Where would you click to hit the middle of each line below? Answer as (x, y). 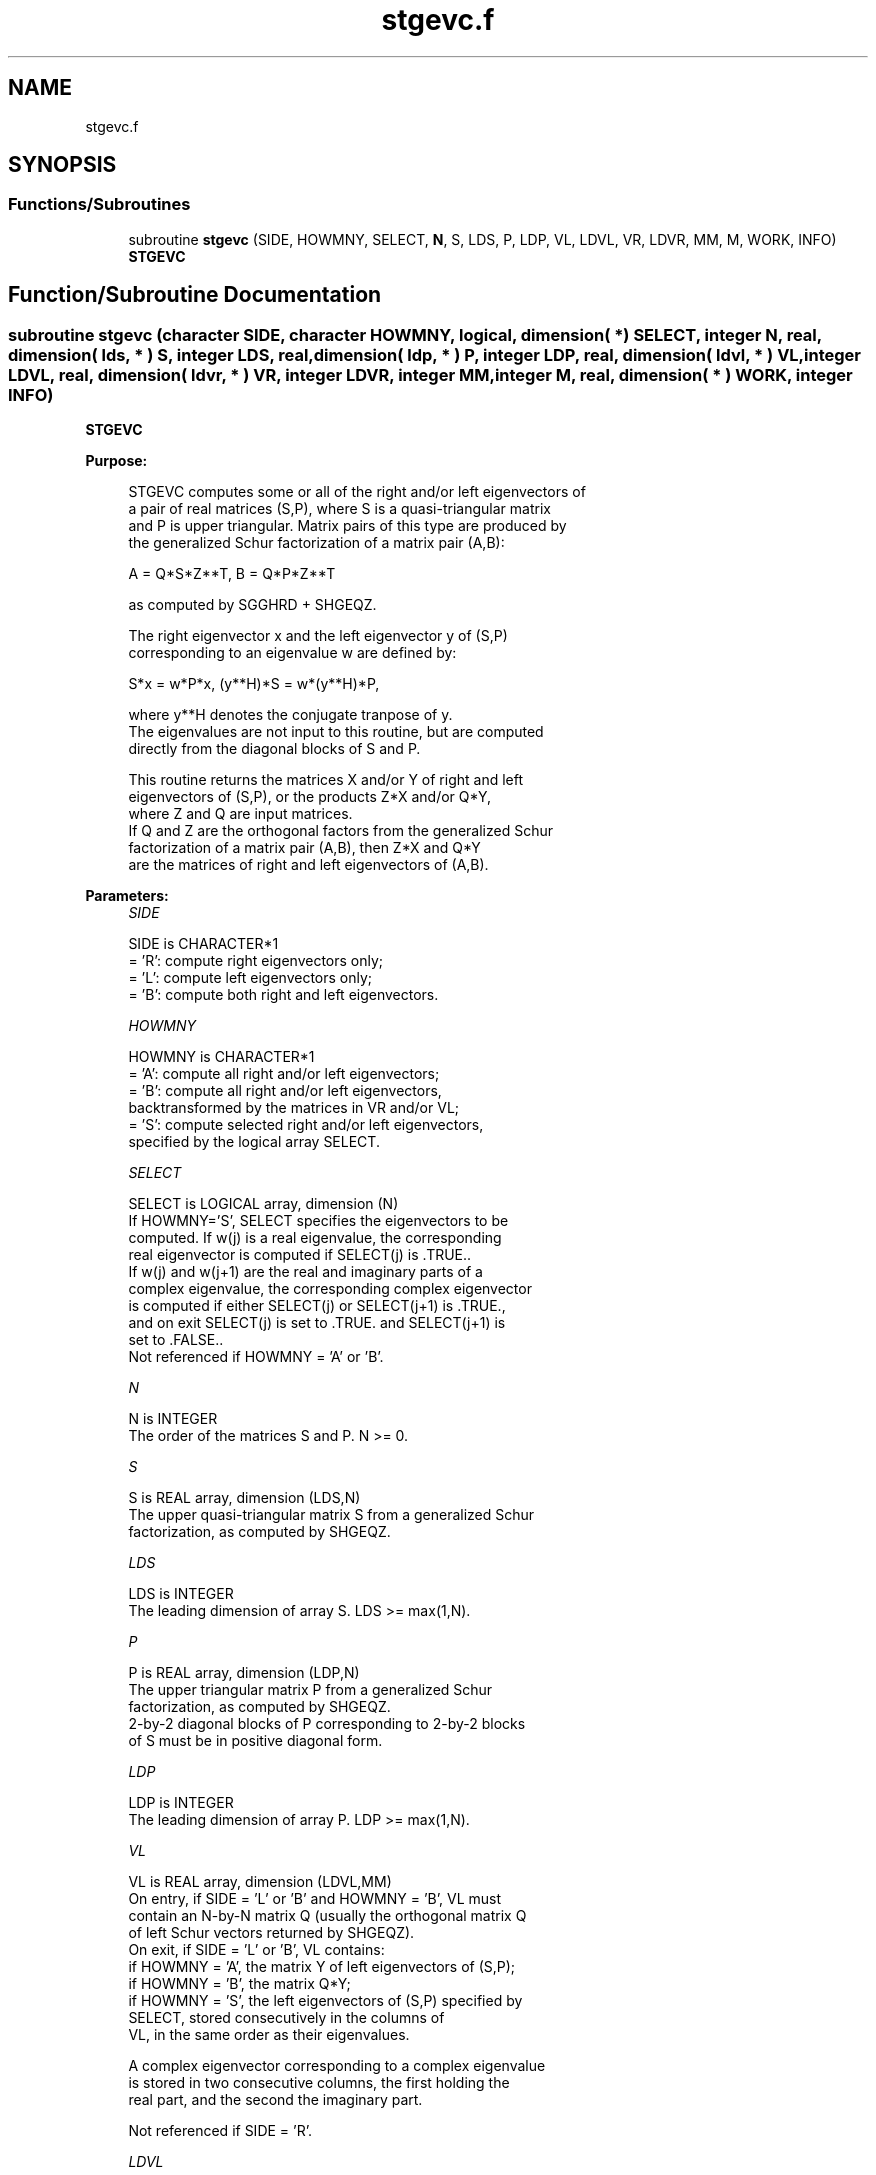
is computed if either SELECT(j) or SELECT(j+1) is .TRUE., (317, 1306)
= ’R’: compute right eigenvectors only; (256, 961)
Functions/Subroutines (99, 204)
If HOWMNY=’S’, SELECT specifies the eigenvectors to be (318, 1221)
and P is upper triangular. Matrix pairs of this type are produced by (347, 526)
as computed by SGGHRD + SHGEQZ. (252, 605)
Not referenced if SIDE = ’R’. (220, 2131)
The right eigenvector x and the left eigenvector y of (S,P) (318, 636)
